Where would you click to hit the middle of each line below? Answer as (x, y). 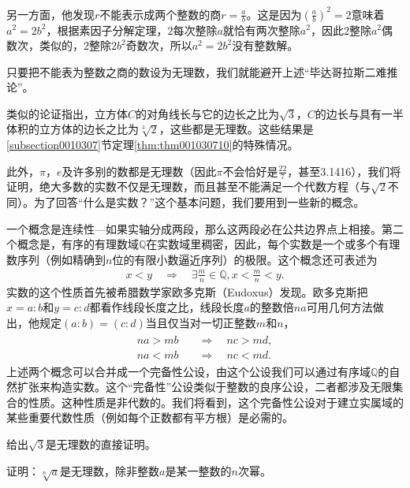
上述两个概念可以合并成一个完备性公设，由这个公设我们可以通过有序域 (188, 371)
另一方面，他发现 (50, 14)
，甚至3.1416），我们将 (344, 171)
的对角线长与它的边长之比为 (208, 113)
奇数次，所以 (159, 45)
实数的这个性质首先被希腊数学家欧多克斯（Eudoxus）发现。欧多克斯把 (187, 291)
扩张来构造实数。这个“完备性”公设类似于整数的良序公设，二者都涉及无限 (205, 387)
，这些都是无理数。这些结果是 (236, 129)
